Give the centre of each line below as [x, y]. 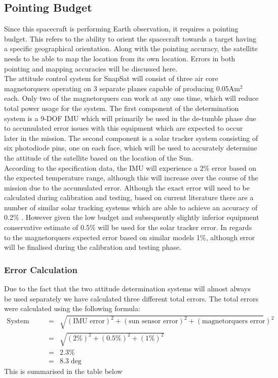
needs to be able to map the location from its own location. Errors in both [120, 58]
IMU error [89, 322]
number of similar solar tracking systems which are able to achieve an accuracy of [131, 207]
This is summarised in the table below [63, 371]
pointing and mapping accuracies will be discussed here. [91, 68]
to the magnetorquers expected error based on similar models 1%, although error [130, 237]
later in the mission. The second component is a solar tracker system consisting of [131, 138]
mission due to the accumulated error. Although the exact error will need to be [127, 187]
